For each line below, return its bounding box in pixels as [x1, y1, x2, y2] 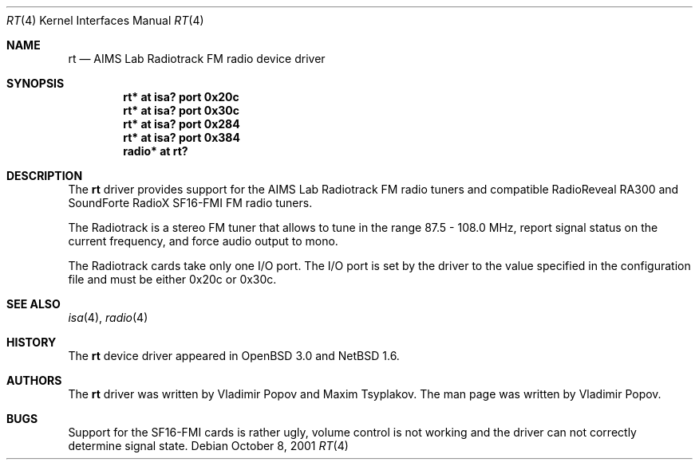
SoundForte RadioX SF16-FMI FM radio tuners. [68, 196, 313, 210]
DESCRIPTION [6, 169, 83, 182]
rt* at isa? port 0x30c [123, 104, 240, 117]
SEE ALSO [6, 297, 61, 311]
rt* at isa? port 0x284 [123, 117, 240, 131]
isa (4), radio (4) [68, 311, 148, 324]
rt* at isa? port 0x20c [123, 90, 239, 104]
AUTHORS [6, 374, 62, 387]
